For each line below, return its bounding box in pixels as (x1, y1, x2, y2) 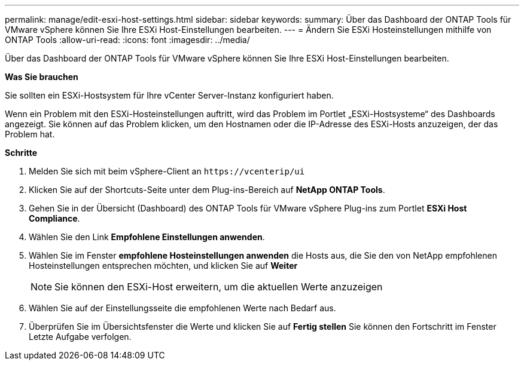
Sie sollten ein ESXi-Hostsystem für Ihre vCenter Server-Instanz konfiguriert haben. (5, 90, 334, 100)
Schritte (5, 148, 37, 158)
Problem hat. (5, 129, 55, 139)
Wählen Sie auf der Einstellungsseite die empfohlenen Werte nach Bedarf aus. (29, 303, 336, 313)
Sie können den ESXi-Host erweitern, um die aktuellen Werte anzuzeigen (54, 281, 383, 293)
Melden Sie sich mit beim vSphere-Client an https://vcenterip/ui (29, 166, 305, 176)
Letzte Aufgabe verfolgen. (29, 332, 132, 342)
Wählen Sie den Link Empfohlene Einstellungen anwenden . (29, 232, 265, 242)
